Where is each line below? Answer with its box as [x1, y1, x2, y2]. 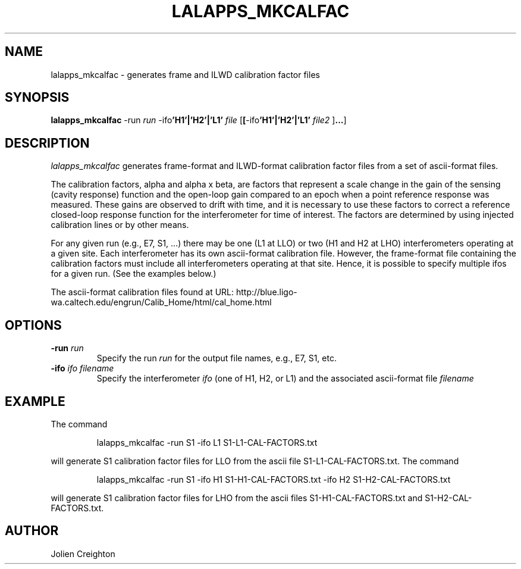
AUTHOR [5, 523, 59, 539]
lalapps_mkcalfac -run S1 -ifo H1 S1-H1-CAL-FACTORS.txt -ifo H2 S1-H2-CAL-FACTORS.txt [96, 474, 451, 484]
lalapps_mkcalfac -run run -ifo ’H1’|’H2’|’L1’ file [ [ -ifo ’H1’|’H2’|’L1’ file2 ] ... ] [51, 115, 347, 126]
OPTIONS [5, 317, 62, 333]
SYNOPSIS [5, 90, 70, 105]
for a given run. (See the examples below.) [51, 268, 216, 279]
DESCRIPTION [5, 135, 90, 151]
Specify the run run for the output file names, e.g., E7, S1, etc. [96, 353, 337, 364]
